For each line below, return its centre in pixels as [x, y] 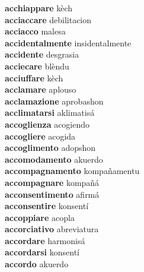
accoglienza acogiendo [47, 124]
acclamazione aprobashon [54, 101]
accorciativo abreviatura [52, 229]
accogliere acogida [40, 136]
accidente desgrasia [42, 54]
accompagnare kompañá [52, 182]
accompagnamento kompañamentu [72, 171]
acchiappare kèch [39, 8]
